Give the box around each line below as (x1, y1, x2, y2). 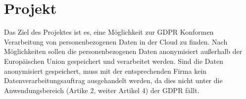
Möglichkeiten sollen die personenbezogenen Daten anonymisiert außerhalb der (4, 46, 243, 56)
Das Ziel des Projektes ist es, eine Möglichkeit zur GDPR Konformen (4, 27, 214, 37)
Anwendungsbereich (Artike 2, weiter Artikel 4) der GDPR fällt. (4, 85, 199, 95)
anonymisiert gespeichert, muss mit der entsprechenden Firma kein (4, 65, 207, 76)
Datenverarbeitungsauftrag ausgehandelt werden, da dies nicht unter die (4, 75, 223, 86)
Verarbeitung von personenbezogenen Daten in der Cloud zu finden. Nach (4, 36, 228, 47)
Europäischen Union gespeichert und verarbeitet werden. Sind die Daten (4, 55, 223, 66)
